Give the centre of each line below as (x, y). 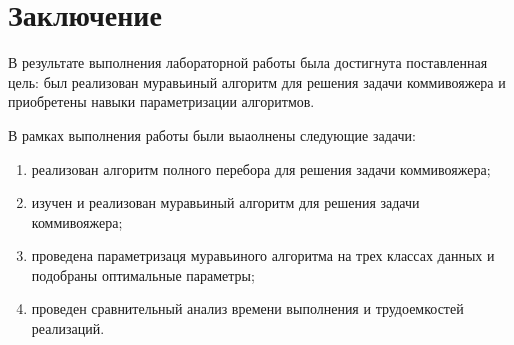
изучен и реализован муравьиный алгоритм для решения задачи (225, 202)
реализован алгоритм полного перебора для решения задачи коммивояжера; (261, 168)
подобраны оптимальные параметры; (143, 274)
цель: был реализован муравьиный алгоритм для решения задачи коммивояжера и (257, 81)
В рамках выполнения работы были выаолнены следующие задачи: (212, 134)
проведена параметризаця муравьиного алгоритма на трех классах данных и (263, 255)
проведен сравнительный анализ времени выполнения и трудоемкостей (247, 308)
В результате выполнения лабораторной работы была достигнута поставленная (248, 62)
